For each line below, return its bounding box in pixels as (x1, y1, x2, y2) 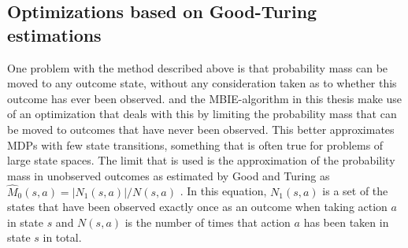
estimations (7, 22, 102, 46)
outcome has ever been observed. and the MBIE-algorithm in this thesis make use (7, 90, 402, 106)
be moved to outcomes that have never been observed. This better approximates (7, 120, 395, 137)
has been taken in (303, 213, 389, 230)
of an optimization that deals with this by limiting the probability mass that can (7, 105, 397, 122)
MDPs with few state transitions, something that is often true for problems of (7, 136, 384, 153)
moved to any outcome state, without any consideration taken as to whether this (7, 75, 397, 91)
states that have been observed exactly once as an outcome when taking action (7, 198, 388, 215)
